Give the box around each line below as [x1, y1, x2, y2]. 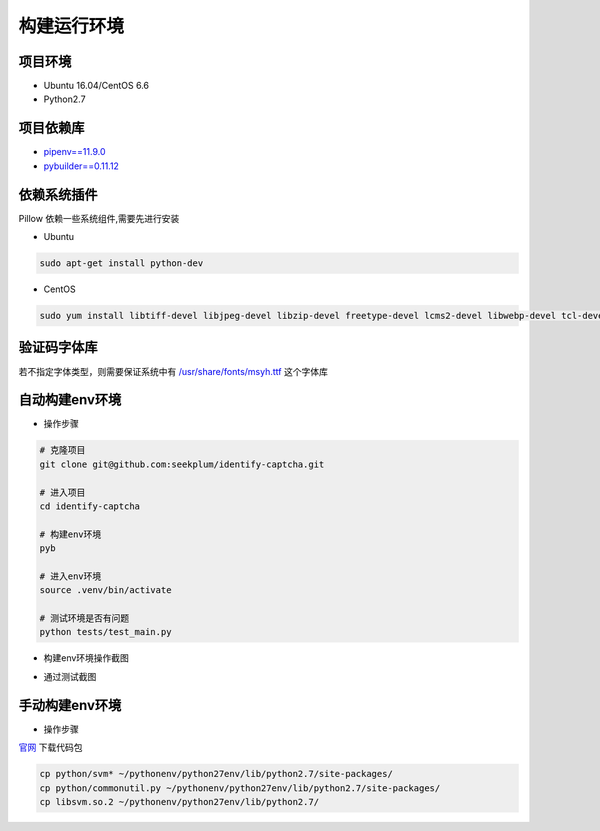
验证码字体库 [18, 339, 98, 356]
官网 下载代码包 [18, 741, 83, 754]
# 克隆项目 [39, 445, 86, 456]
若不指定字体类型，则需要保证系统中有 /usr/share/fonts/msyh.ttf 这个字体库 [18, 365, 329, 377]
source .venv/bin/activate [39, 585, 172, 596]
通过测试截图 [43, 670, 97, 682]
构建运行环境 [18, 15, 125, 37]
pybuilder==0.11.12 [43, 160, 120, 172]
